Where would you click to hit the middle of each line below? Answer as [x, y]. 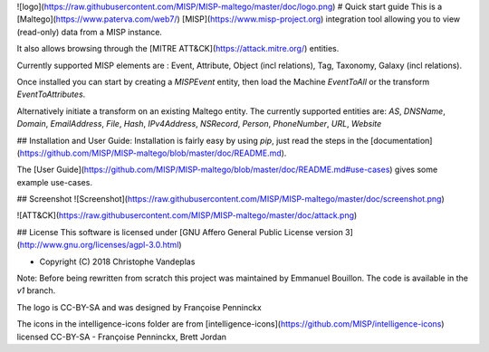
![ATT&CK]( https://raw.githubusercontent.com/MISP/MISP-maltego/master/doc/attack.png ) [187, 215]
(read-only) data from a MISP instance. [90, 32]
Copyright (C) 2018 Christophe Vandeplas [117, 262]
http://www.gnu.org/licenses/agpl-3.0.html [99, 245]
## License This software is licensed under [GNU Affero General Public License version [180, 232]
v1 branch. [36, 290]
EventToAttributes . [51, 94]
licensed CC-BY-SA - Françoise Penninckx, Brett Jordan [121, 337]
